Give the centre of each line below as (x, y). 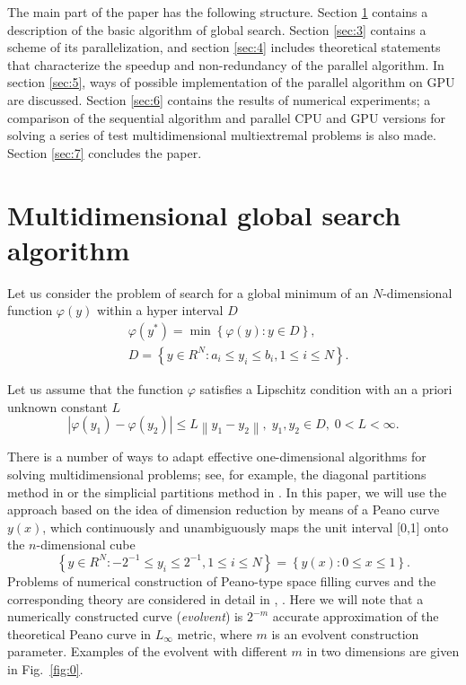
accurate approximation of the (356, 616)
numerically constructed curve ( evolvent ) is (125, 616)
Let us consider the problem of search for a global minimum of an (188, 292)
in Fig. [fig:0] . (45, 668)
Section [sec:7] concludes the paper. (105, 152)
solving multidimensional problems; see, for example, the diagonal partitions (217, 474)
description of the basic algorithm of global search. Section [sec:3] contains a (217, 29)
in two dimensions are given (383, 651)
